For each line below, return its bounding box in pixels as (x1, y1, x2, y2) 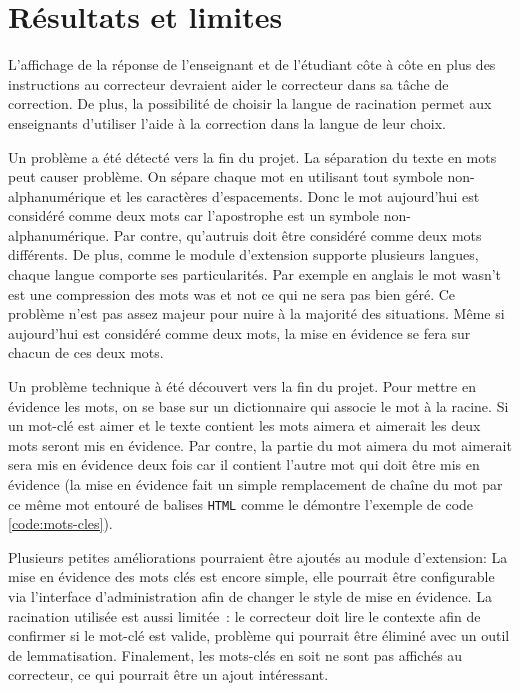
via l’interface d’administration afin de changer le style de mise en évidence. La (8, 586, 492, 607)
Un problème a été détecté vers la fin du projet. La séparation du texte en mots (8, 146, 497, 167)
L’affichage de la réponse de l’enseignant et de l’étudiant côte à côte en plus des (8, 54, 496, 75)
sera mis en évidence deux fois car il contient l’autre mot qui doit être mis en (8, 454, 480, 475)
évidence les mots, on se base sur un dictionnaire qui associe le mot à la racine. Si (8, 395, 509, 416)
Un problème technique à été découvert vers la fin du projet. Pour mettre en (8, 376, 476, 397)
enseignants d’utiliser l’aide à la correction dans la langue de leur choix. (8, 112, 446, 133)
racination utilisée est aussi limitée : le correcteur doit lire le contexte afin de (8, 605, 481, 626)
